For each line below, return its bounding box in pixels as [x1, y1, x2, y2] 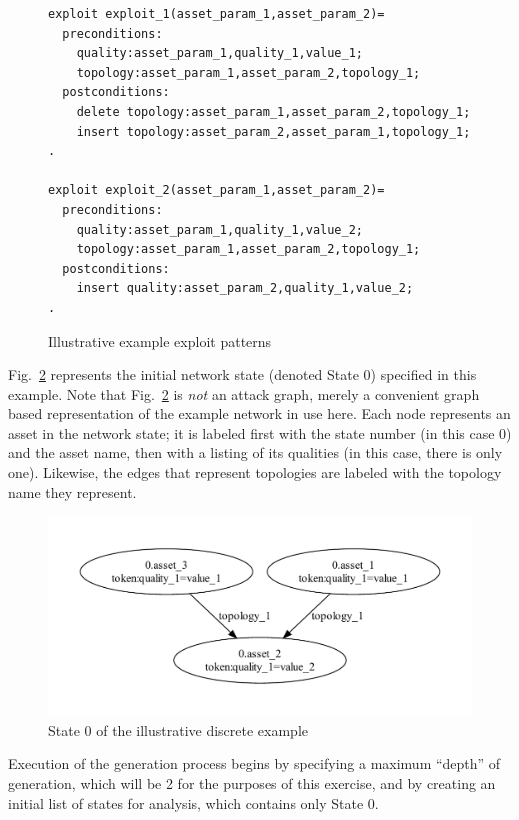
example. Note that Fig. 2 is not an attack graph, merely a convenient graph [8, 383, 480, 404]
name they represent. [8, 481, 137, 502]
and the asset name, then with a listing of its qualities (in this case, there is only [8, 442, 503, 463]
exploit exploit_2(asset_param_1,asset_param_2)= [48, 183, 385, 198]
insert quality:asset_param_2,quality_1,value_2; [76, 281, 414, 296]
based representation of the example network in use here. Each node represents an [8, 403, 511, 424]
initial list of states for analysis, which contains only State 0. [8, 792, 379, 813]
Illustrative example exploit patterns [48, 330, 272, 351]
